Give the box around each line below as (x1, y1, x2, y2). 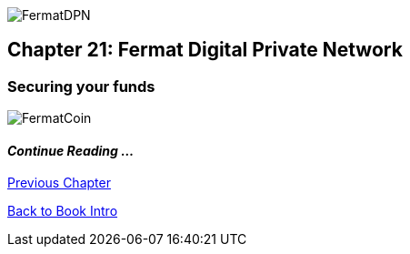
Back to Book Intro (7, 203, 118, 219)
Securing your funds (7, 76, 155, 96)
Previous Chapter (7, 175, 111, 191)
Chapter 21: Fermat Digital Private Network (7, 38, 403, 62)
